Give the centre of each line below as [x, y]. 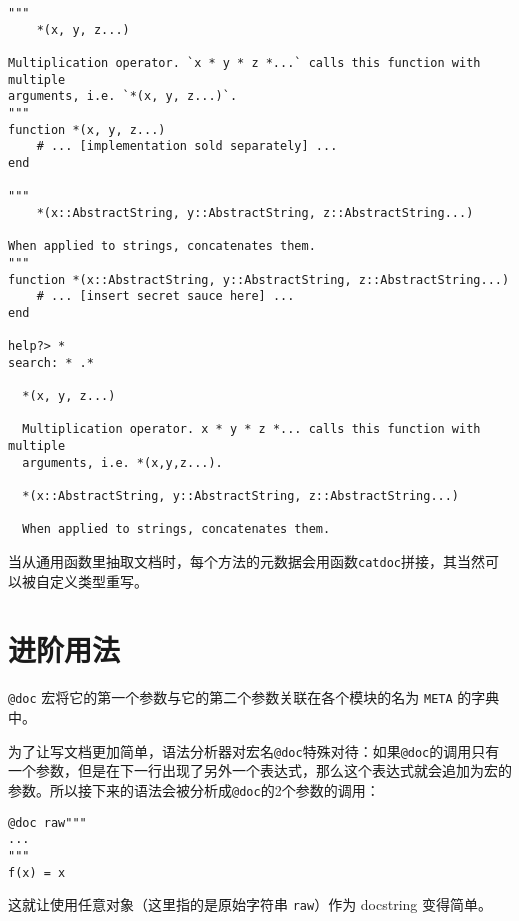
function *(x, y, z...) [87, 129]
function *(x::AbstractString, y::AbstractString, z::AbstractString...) [259, 279]
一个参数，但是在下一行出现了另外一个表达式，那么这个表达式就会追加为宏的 [260, 770]
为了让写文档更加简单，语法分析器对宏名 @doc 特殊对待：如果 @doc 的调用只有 [254, 750]
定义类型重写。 [98, 580]
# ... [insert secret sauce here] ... [165, 296]
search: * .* [51, 362]
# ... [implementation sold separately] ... [187, 146]
